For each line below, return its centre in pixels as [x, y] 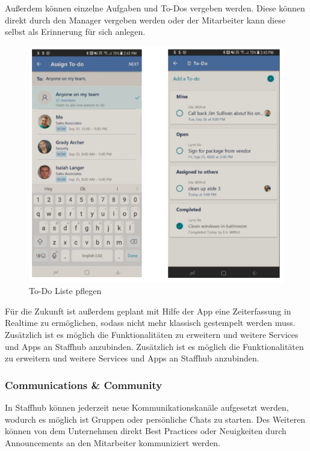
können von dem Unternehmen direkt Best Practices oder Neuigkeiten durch [146, 431]
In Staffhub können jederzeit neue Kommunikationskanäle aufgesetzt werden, [147, 407]
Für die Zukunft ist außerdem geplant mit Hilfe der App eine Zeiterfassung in [148, 311]
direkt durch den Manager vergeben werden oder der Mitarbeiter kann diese [145, 20]
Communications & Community [84, 385]
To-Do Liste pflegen [65, 291]
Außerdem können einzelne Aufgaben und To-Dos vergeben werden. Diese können [155, 8]
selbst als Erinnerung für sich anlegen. [75, 32]
